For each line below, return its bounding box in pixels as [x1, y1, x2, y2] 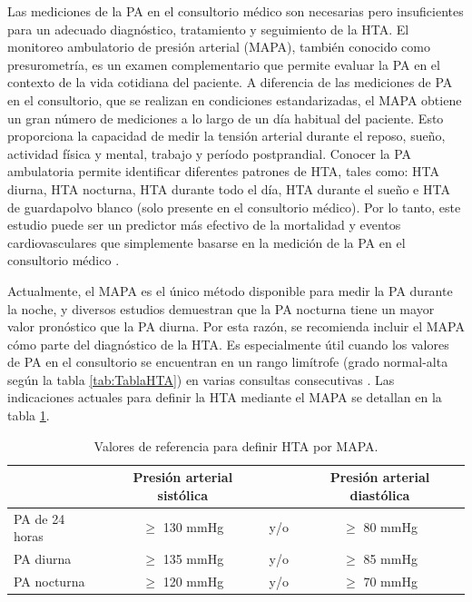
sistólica [157, 485, 208, 504]
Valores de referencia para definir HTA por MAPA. [93, 436, 379, 455]
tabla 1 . [7, 406, 50, 425]
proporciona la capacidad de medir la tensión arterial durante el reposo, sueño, [7, 126, 446, 145]
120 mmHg [162, 571, 224, 590]
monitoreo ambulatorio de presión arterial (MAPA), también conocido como [7, 37, 430, 56]
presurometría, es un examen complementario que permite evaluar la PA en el [7, 54, 440, 74]
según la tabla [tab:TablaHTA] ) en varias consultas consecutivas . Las [7, 370, 395, 389]
